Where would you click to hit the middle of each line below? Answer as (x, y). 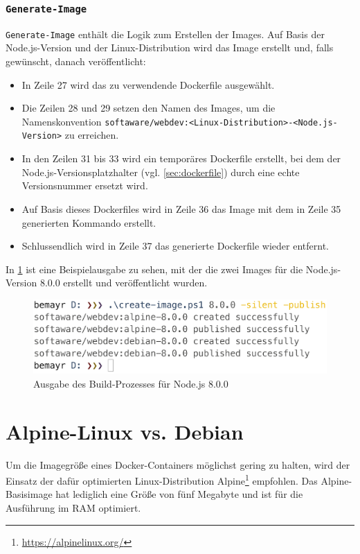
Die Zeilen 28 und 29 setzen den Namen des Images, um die (148, 108)
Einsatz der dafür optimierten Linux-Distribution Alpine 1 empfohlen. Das (162, 479)
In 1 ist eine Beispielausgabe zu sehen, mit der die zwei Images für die (154, 269)
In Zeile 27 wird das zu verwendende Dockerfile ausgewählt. (148, 84)
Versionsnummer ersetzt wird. (85, 185)
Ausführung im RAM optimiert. (73, 507)
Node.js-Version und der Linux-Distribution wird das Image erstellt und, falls (170, 47)
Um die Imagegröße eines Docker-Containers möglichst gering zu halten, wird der (178, 464)
